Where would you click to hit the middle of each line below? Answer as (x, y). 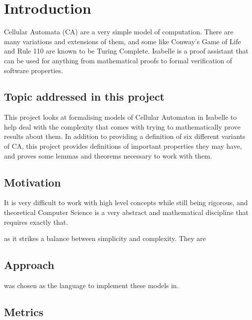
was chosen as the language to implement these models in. (91, 285)
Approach (29, 265)
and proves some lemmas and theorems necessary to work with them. (108, 155)
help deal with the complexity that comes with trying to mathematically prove (122, 126)
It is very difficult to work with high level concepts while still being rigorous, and (126, 202)
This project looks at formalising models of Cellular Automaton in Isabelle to (120, 117)
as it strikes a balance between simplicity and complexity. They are (105, 238)
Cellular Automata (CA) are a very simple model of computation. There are (119, 32)
